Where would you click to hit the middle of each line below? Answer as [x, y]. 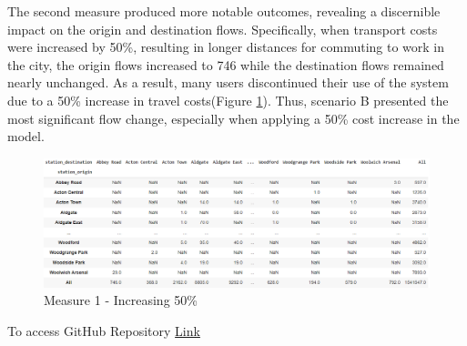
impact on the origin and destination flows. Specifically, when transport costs [223, 29]
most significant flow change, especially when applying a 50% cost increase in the [233, 118]
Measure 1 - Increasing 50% [121, 300]
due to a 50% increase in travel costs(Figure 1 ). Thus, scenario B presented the [228, 100]
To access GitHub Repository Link [104, 330]
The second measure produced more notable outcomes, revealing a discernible [224, 11]
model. [26, 136]
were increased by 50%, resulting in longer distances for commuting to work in [226, 47]
